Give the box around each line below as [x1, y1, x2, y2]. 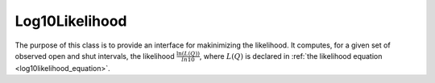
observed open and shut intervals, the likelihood [14, 51, 175, 60]
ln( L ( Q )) [176, 50, 201, 58]
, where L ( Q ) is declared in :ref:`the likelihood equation [199, 51, 383, 60]
